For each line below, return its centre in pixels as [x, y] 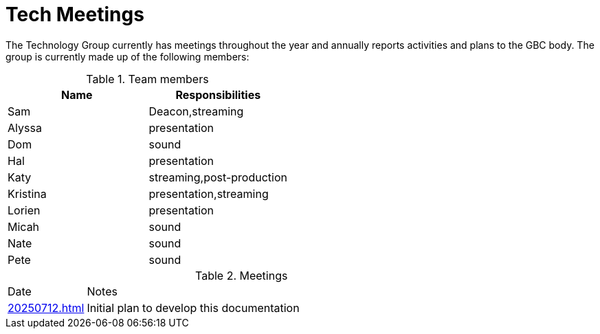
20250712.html [46, 308]
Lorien [24, 210]
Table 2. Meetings [242, 275]
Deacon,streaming [196, 111]
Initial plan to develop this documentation [193, 308]
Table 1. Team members [147, 79]
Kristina [27, 193]
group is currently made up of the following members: [127, 56]
